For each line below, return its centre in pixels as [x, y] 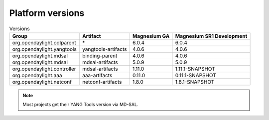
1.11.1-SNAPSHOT [195, 69]
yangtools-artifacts [105, 49]
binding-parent [100, 56]
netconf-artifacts [102, 82]
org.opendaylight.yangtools [44, 49]
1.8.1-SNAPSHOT [195, 82]
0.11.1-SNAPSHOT [196, 75]
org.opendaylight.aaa [37, 75]
